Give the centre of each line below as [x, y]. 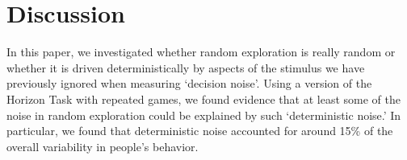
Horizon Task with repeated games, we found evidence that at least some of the [203, 98]
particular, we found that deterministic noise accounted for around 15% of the [200, 131]
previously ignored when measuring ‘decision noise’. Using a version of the [189, 83]
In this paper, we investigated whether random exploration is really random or [201, 52]
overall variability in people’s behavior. [103, 146]
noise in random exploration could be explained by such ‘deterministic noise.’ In [204, 115]
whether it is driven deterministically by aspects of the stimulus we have [186, 67]
